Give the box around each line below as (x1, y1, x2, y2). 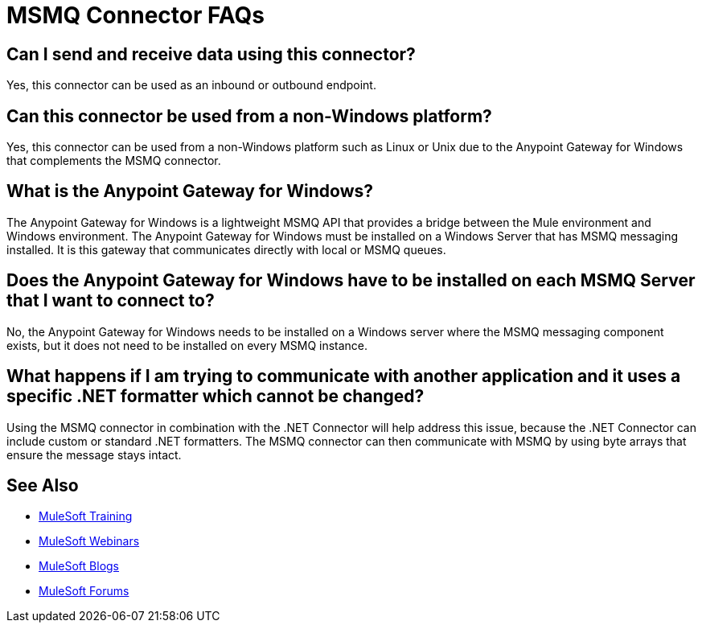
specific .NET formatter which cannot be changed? (6, 386, 425, 407)
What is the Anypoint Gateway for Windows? (6, 181, 373, 202)
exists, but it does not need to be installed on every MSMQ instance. (6, 338, 368, 352)
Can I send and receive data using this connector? (6, 43, 416, 64)
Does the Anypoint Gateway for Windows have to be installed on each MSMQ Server (6, 270, 696, 291)
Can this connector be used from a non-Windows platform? (6, 105, 492, 126)
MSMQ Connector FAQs (6, 2, 265, 29)
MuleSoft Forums (39, 584, 129, 598)
